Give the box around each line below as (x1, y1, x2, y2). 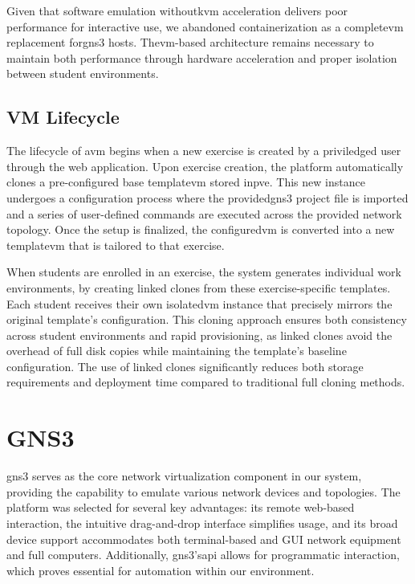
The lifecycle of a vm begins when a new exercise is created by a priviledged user (6, 142, 401, 159)
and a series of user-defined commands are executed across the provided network (6, 205, 402, 222)
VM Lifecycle (6, 104, 120, 129)
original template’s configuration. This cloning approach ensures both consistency (6, 311, 407, 328)
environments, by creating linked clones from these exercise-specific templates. (6, 279, 391, 296)
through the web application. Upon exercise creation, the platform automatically (6, 157, 404, 174)
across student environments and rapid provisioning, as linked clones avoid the (6, 326, 393, 343)
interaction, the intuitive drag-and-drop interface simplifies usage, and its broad (6, 514, 398, 531)
